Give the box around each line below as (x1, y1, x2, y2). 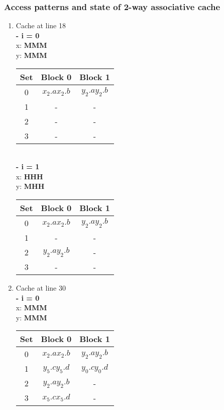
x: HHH (16, 171, 43, 181)
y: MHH (16, 181, 45, 191)
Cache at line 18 (16, 20, 66, 31)
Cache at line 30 (16, 282, 66, 293)
